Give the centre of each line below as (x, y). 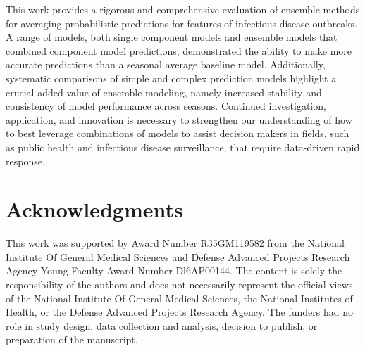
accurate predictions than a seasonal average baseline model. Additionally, (166, 64)
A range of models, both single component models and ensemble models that (172, 37)
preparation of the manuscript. (72, 339)
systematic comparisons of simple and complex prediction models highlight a (171, 78)
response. (25, 161)
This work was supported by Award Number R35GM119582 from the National (175, 243)
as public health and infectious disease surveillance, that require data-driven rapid (183, 147)
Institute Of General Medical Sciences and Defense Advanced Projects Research (178, 256)
